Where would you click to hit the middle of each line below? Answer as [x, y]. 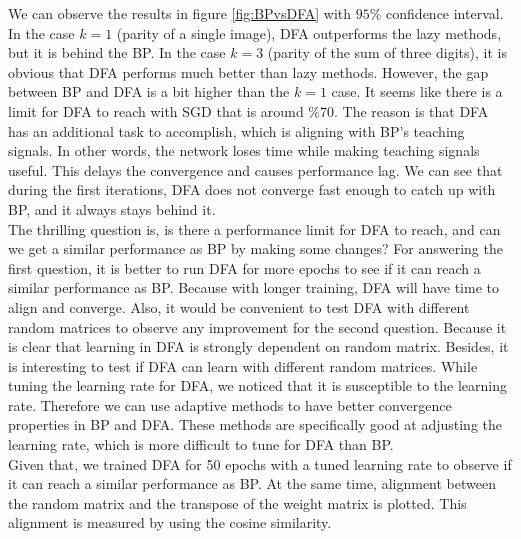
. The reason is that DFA [411, 110]
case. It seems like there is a [417, 91]
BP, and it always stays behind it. [112, 208]
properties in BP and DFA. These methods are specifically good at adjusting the [255, 424]
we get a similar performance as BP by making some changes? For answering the [255, 248]
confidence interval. [445, 13]
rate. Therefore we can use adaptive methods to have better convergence [230, 404]
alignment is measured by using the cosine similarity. [170, 522]
